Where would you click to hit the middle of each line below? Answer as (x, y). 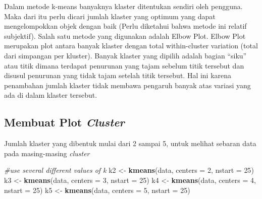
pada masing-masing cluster (47, 153)
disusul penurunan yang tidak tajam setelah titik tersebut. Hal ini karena (118, 75)
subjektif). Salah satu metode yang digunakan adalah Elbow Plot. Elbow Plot (125, 36)
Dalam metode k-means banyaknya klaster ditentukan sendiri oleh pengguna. (123, 6)
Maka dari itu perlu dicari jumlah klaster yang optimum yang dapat (110, 16)
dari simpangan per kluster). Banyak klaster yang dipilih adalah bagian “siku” (125, 55)
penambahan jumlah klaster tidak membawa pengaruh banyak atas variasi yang (127, 85)
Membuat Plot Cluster (64, 122)
